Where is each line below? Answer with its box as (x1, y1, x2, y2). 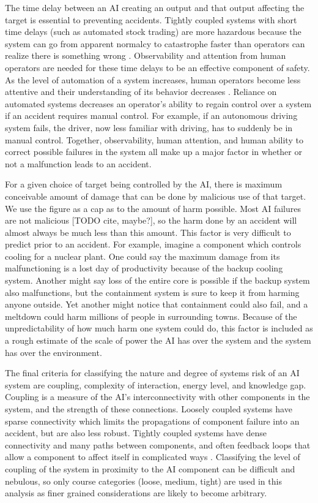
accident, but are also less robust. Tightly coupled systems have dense (5, 426, 267, 439)
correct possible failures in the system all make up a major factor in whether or (5, 145, 302, 158)
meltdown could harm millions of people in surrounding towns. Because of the (5, 309, 297, 322)
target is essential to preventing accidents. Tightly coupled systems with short (5, 13, 297, 26)
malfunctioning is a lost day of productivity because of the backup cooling (5, 262, 283, 274)
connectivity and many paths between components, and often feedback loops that (5, 438, 311, 451)
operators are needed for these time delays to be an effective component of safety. (5, 61, 310, 74)
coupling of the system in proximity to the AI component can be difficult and (5, 462, 295, 475)
